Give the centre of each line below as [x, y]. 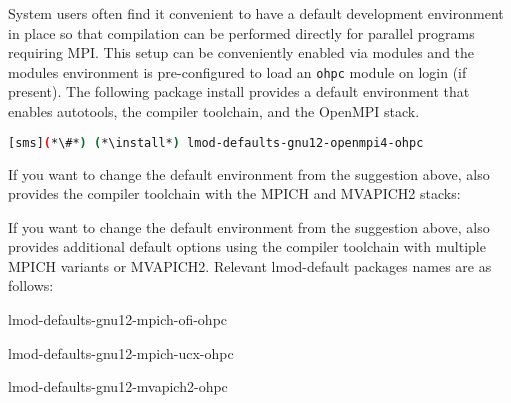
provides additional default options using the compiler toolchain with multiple [247, 246]
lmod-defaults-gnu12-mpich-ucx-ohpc [121, 352]
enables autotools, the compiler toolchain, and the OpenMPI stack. [214, 111]
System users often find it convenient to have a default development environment [256, 13]
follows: [31, 285]
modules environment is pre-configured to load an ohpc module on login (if [237, 71]
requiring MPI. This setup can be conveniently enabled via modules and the [241, 52]
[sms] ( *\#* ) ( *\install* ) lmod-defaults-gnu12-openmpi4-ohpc [216, 142]
